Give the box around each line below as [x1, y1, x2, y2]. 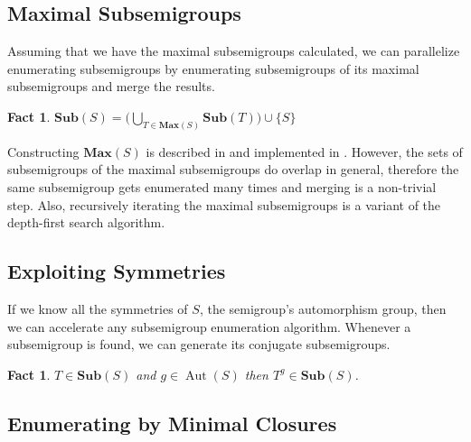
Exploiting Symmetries [7, 257, 226, 285]
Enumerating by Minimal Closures [7, 409, 337, 437]
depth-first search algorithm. [7, 213, 165, 232]
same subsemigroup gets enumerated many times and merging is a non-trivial [7, 178, 437, 197]
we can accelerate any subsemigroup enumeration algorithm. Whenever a [7, 317, 411, 336]
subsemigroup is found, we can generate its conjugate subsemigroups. [7, 335, 391, 354]
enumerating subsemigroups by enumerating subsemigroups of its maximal [7, 59, 419, 78]
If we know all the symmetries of [7, 299, 188, 318]
